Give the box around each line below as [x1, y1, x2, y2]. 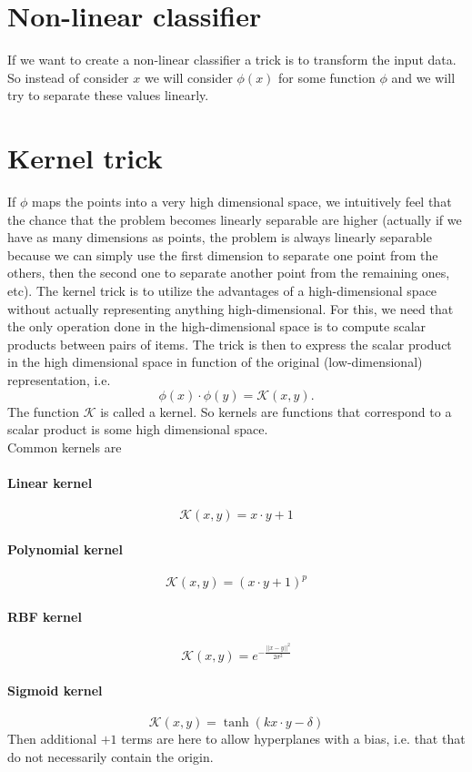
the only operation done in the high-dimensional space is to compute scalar [7, 317, 427, 336]
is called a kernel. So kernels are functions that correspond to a [100, 401, 452, 421]
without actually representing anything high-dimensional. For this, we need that [7, 299, 454, 318]
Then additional [7, 729, 97, 748]
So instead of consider [7, 67, 129, 86]
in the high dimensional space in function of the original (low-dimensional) [7, 352, 423, 371]
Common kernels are [7, 437, 122, 456]
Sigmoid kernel [7, 680, 103, 699]
